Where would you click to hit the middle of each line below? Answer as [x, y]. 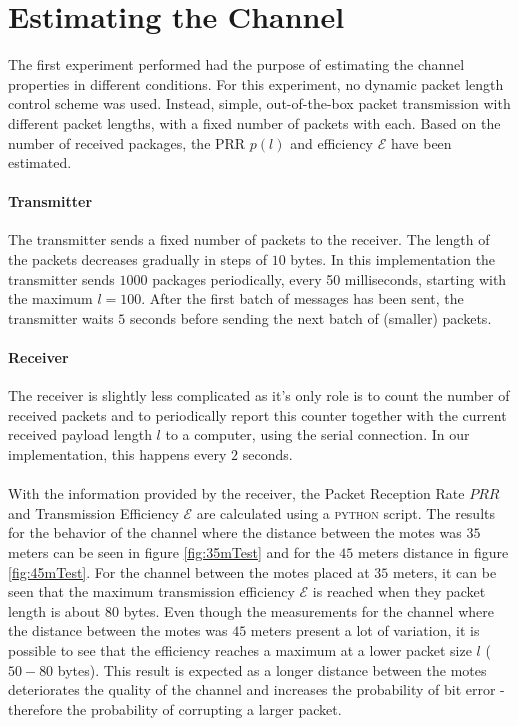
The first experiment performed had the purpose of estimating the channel [236, 64]
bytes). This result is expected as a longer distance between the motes [272, 669]
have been [421, 142]
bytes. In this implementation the [393, 259]
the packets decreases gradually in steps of [138, 259]
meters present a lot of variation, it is [365, 630]
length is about [54, 610]
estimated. [40, 162]
